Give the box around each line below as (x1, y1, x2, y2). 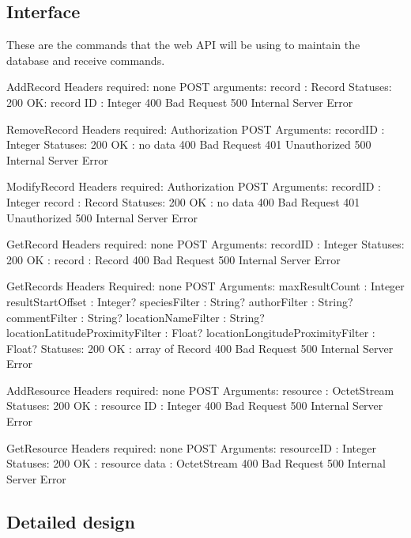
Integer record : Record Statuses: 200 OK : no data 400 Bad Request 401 (6, 193, 360, 210)
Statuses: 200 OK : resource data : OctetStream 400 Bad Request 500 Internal (6, 455, 386, 472)
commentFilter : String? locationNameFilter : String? (6, 309, 265, 325)
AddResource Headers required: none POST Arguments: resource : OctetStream (6, 381, 394, 398)
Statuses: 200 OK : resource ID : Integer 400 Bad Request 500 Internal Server (6, 397, 383, 414)
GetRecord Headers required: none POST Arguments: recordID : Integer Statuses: (6, 236, 405, 252)
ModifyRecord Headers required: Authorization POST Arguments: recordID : (6, 178, 381, 195)
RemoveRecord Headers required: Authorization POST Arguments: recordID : (6, 120, 385, 137)
